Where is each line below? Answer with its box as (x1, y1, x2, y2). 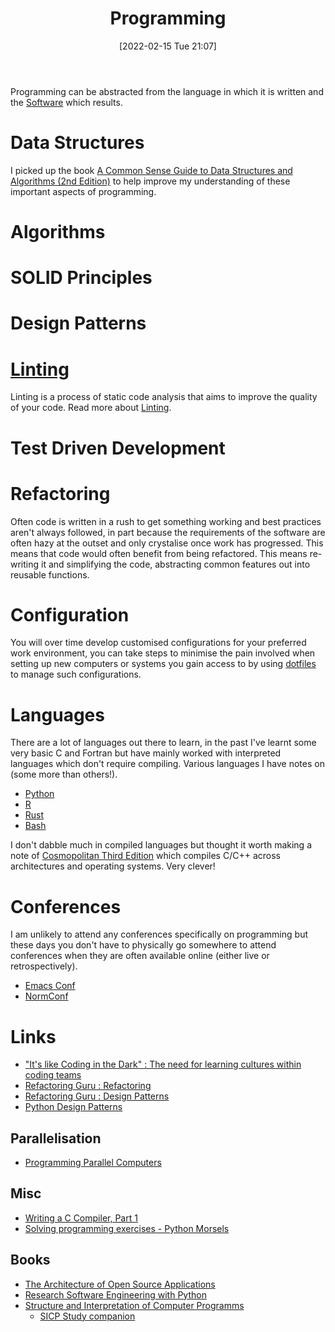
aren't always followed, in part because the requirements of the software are (10, 526, 326, 538)
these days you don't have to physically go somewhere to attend (10, 939, 277, 951)
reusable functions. (10, 568, 90, 581)
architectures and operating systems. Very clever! (10, 860, 216, 872)
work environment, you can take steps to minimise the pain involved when (10, 647, 316, 659)
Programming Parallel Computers (24, 1157, 162, 1169)
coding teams (24, 1069, 82, 1081)
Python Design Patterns (24, 1101, 123, 1113)
